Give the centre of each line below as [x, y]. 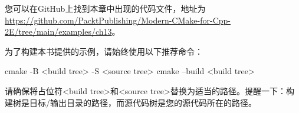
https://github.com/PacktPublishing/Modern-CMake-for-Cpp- [118, 20]
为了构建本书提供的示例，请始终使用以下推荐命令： [104, 51]
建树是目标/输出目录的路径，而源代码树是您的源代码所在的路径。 [131, 102]
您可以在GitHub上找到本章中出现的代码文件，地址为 [105, 8]
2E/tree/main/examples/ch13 [58, 31]
